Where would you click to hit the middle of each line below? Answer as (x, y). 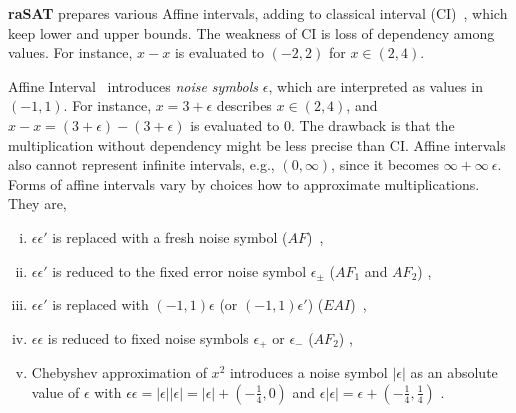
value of (55, 391)
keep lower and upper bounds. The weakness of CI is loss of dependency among (251, 32)
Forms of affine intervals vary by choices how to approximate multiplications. (244, 183)
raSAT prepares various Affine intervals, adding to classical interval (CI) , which (258, 13)
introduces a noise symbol (308, 372)
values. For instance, (70, 52)
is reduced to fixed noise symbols (148, 337)
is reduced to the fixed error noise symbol (179, 270)
